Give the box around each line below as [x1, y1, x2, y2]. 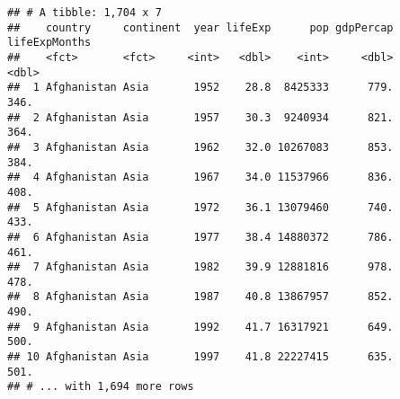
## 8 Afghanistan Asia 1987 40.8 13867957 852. [7, 290, 394, 304]
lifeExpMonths [7, 36, 92, 49]
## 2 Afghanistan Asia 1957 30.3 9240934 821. [7, 111, 394, 124]
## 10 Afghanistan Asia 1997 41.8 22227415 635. [7, 350, 394, 364]
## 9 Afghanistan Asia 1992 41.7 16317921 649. [7, 320, 394, 333]
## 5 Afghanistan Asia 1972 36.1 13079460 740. [7, 200, 394, 214]
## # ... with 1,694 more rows [7, 380, 194, 394]
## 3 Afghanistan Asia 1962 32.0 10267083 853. [7, 140, 394, 154]
